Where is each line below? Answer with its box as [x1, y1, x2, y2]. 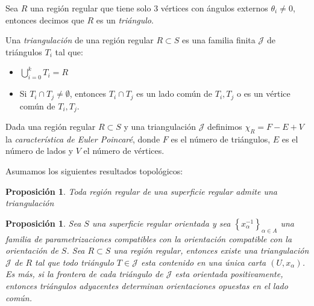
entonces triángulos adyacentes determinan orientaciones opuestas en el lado [5, 280, 288, 292]
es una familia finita [181, 34, 256, 46]
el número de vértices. [83, 144, 165, 157]
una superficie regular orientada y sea [92, 216, 231, 229]
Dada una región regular [5, 120, 96, 133]
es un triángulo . [96, 13, 154, 26]
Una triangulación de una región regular [5, 34, 154, 46]
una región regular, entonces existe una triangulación [113, 244, 309, 257]
